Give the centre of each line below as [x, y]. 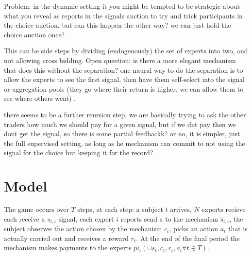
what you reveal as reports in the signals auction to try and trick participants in [123, 15]
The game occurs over [36, 209]
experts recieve [224, 209]
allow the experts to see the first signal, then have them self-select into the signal [124, 79]
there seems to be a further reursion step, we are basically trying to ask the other [125, 114]
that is [238, 229]
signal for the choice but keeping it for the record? [79, 152]
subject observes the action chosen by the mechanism [83, 229]
